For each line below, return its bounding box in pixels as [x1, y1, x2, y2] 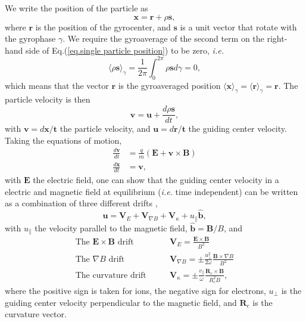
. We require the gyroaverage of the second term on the [63, 32, 264, 45]
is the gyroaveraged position [118, 79, 221, 91]
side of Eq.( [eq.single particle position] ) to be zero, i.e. [26, 44, 224, 56]
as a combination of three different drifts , [5, 197, 158, 209]
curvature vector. [5, 308, 67, 320]
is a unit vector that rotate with [180, 20, 297, 33]
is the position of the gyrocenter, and [35, 20, 171, 33]
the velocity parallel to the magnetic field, [35, 221, 188, 234]
